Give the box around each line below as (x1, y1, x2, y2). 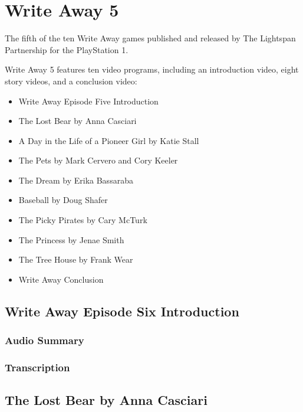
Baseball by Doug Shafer (18, 194, 108, 206)
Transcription (5, 359, 70, 374)
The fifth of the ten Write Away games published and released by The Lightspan (5, 32, 296, 44)
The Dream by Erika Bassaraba (18, 174, 133, 186)
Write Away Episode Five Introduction (18, 94, 159, 107)
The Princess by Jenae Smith (18, 233, 124, 246)
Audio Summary (5, 333, 84, 348)
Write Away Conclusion (18, 273, 104, 285)
